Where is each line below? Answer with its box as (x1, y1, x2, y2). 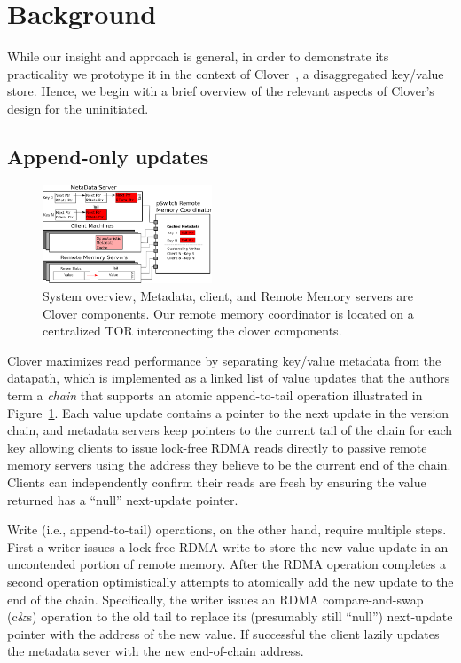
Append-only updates (7, 142, 209, 170)
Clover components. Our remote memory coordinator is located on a (43, 304, 414, 322)
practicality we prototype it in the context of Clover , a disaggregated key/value (7, 64, 444, 83)
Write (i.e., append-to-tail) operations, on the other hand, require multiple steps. (7, 520, 447, 539)
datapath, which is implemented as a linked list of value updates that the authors (7, 368, 450, 387)
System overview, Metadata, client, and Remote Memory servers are (43, 287, 413, 305)
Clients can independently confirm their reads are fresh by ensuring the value (7, 472, 426, 491)
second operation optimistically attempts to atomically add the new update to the (7, 572, 454, 590)
